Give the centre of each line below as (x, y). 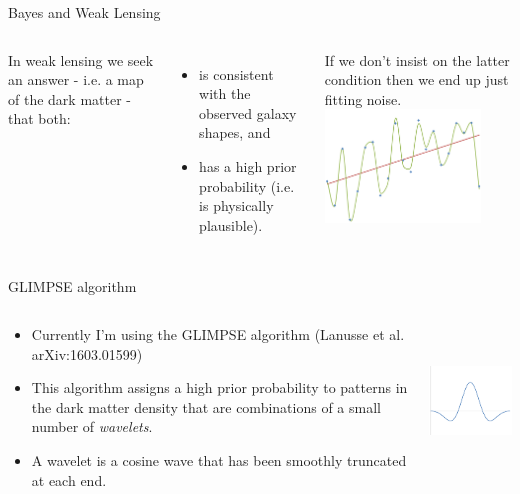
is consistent (236, 73)
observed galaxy (248, 112)
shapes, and (235, 132)
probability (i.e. (247, 185)
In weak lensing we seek (81, 59)
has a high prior (248, 165)
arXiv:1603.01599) (87, 353)
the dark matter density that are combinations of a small (206, 406)
